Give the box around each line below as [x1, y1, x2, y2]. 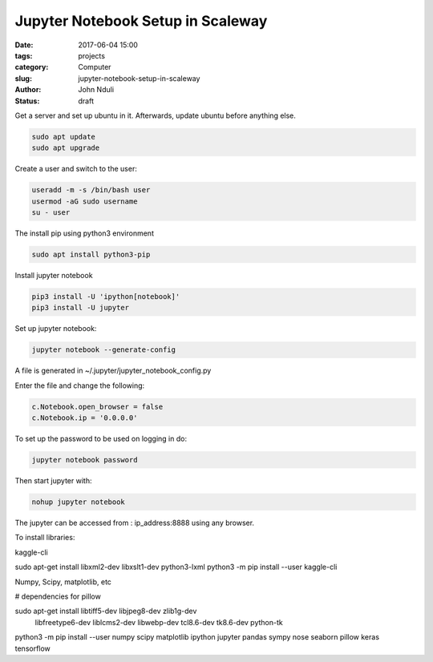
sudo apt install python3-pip [31, 249, 151, 259]
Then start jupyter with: [14, 476, 92, 486]
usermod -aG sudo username [31, 196, 138, 206]
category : [14, 63, 49, 72]
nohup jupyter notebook [31, 498, 126, 507]
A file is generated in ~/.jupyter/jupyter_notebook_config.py [14, 365, 212, 376]
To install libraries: [14, 533, 75, 543]
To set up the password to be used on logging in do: [14, 434, 188, 444]
